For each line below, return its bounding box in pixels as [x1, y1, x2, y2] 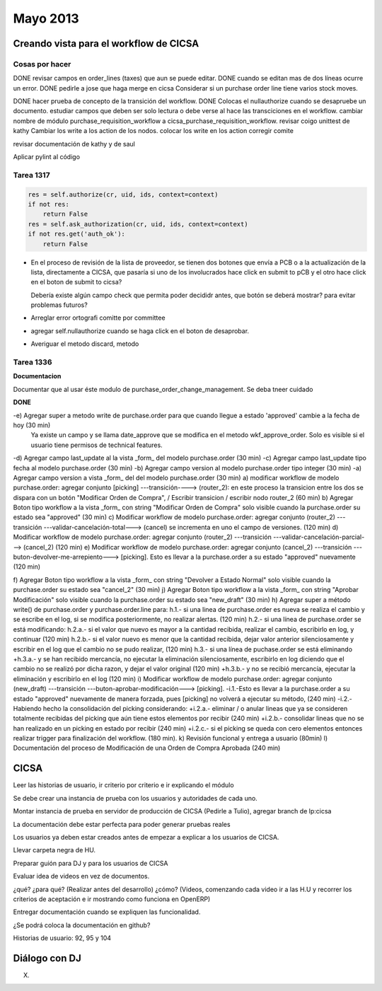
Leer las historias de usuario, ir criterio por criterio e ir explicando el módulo [13, 781, 234, 789]
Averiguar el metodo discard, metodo [30, 340, 139, 348]
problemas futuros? [30, 301, 88, 309]
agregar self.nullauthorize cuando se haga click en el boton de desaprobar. [30, 326, 250, 335]
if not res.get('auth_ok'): [28, 230, 125, 238]
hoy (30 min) [13, 421, 51, 429]
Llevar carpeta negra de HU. [13, 846, 95, 854]
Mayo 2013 [13, 11, 79, 26]
